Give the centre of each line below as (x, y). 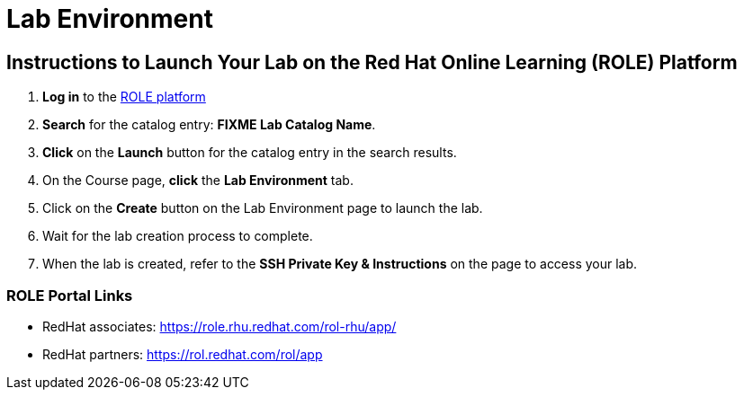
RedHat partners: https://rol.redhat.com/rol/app (183, 354)
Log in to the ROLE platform (124, 97)
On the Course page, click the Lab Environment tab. (198, 181)
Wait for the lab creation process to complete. (178, 236)
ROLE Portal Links (70, 295)
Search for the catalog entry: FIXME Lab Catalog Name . (209, 125)
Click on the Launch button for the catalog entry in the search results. (250, 153)
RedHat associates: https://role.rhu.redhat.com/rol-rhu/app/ (220, 326)
